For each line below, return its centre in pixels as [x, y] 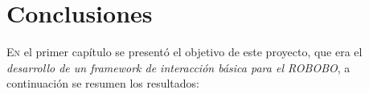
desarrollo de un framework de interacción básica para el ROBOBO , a [178, 67]
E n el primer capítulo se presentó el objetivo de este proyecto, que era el [184, 52]
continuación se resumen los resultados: [103, 83]
